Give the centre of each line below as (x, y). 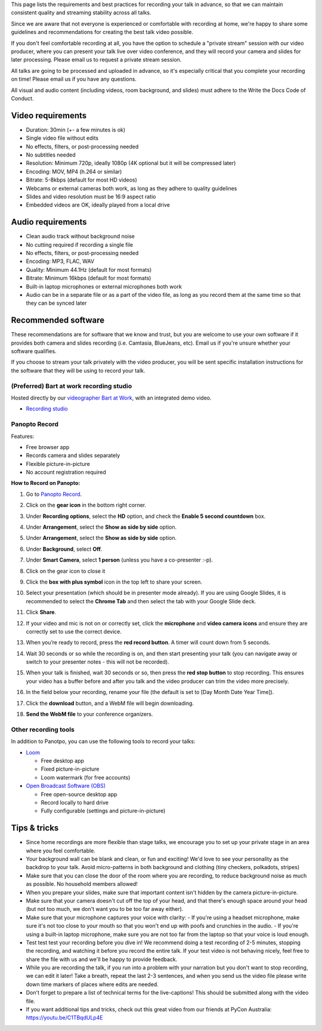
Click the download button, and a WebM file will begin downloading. (110, 703)
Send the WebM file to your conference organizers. (89, 714)
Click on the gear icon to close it (66, 571)
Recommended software (58, 320)
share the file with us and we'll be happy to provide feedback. (102, 959)
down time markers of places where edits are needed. (92, 984)
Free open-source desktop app (79, 794)
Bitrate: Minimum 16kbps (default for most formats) (89, 278)
